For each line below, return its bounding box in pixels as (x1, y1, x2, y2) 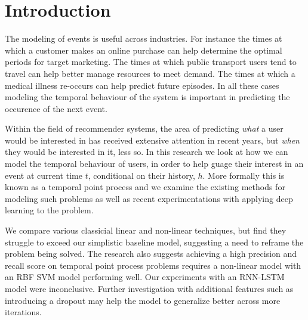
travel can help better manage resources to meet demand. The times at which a (5, 67, 295, 79)
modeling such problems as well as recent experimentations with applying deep (5, 192, 293, 204)
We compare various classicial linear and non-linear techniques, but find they (5, 224, 287, 237)
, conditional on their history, (88, 169, 195, 181)
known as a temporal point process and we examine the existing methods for (5, 181, 285, 193)
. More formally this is (202, 169, 285, 181)
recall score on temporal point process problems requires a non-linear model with (5, 259, 301, 271)
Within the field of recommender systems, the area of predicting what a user (5, 122, 284, 135)
